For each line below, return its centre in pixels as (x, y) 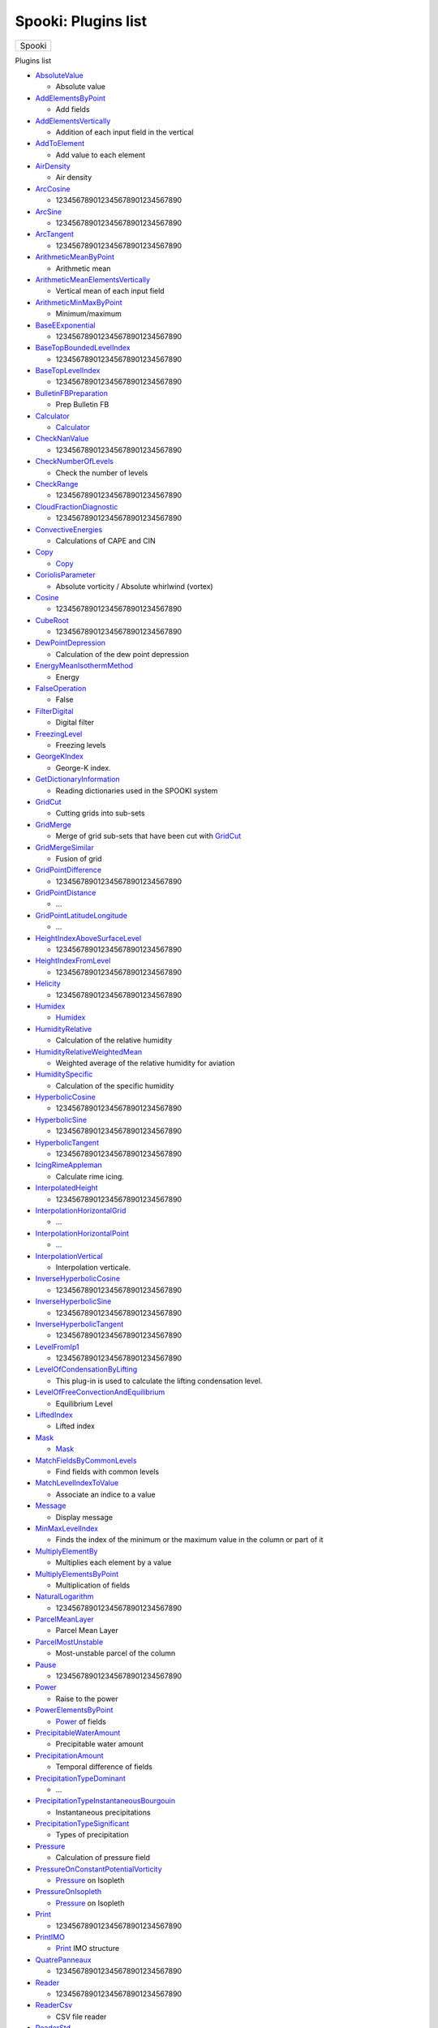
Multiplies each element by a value (114, 1562)
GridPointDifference (69, 870)
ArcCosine (53, 189)
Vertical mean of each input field (110, 291)
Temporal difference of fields (104, 1767)
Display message (84, 1517)
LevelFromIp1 (58, 1347)
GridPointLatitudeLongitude (81, 915)
